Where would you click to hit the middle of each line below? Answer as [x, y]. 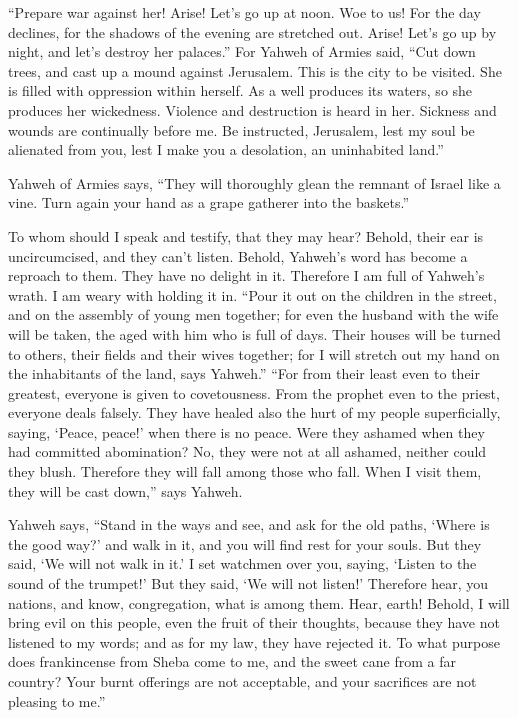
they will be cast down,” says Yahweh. [125, 490]
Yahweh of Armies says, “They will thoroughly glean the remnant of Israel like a [254, 182]
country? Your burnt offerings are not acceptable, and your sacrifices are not [242, 681]
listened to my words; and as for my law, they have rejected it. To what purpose [254, 641]
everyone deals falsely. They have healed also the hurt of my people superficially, [254, 412]
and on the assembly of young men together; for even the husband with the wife [253, 314]
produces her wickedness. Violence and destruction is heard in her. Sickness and [252, 109]
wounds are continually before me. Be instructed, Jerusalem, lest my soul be [241, 129]
